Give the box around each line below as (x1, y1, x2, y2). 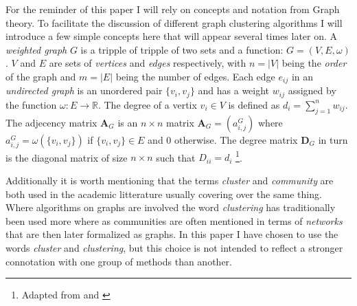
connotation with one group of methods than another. (5, 254, 232, 268)
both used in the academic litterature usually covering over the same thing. (5, 186, 322, 201)
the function (5, 97, 57, 111)
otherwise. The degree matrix (174, 132, 298, 146)
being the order (281, 56, 347, 70)
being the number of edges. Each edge (115, 69, 275, 83)
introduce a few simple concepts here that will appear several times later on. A (5, 29, 338, 43)
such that (156, 150, 196, 164)
